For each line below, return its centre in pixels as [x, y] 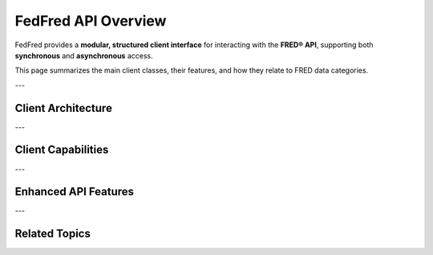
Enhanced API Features [75, 192]
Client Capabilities [62, 150]
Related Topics [53, 234]
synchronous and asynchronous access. [84, 55]
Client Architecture [63, 108]
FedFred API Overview [91, 21]
